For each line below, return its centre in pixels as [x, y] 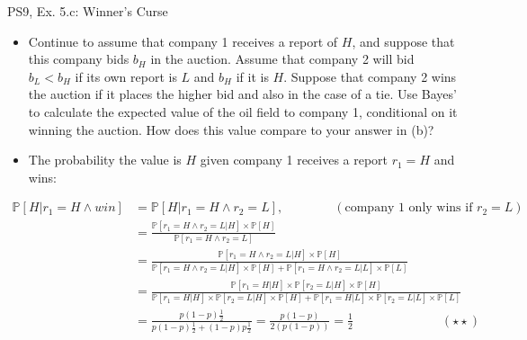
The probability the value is [105, 160]
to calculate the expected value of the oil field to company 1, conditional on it [243, 111]
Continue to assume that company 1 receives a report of [183, 41]
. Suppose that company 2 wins [370, 76]
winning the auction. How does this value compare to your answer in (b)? [231, 129]
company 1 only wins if [409, 208]
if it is [252, 76]
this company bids [79, 59]
